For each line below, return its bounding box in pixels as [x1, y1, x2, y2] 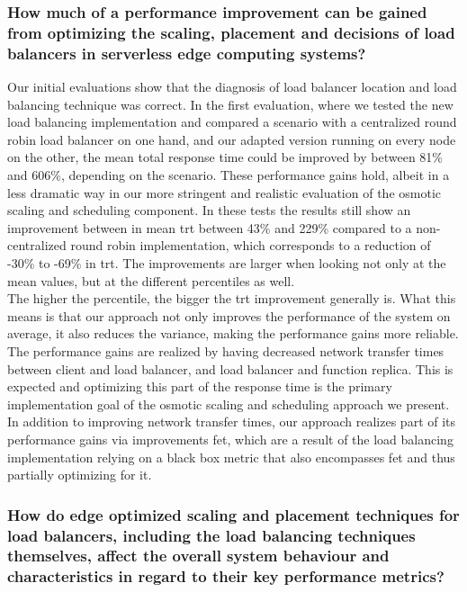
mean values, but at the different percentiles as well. [7, 271, 295, 290]
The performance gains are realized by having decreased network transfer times [7, 341, 445, 360]
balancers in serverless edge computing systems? [7, 41, 366, 64]
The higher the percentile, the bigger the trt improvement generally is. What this [7, 289, 456, 308]
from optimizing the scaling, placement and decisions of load [7, 21, 455, 43]
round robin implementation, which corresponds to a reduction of [70, 236, 431, 255]
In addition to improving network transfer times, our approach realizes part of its [7, 412, 456, 431]
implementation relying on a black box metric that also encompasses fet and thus [7, 447, 455, 466]
